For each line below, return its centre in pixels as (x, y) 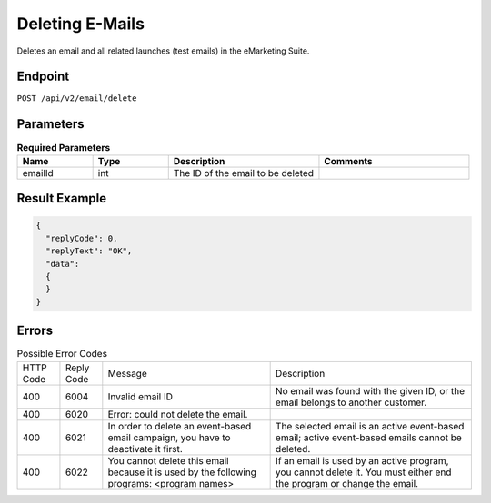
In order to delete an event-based (180, 426)
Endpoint (43, 77)
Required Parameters (64, 147)
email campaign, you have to (169, 438)
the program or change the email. (346, 483)
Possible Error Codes (62, 354)
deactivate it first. (145, 449)
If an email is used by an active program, (362, 460)
